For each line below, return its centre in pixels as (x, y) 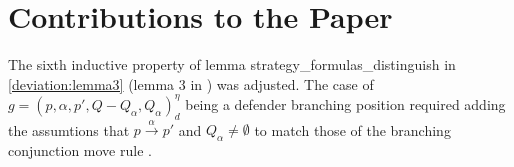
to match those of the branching (352, 129)
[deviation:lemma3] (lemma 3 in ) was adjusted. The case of (191, 83)
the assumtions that (69, 129)
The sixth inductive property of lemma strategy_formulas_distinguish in (232, 64)
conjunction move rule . (80, 150)
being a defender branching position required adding (345, 103)
